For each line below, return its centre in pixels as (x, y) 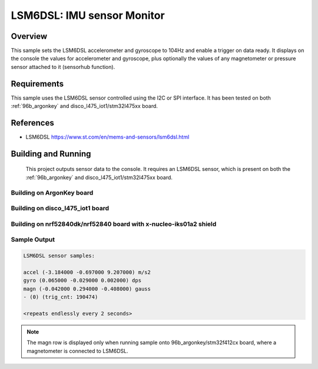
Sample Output (33, 240)
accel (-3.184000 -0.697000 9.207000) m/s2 (87, 272)
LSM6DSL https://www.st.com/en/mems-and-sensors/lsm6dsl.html (107, 137)
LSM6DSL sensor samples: (59, 256)
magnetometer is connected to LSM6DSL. (78, 351)
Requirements (37, 83)
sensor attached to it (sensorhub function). (63, 67)
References (32, 123)
